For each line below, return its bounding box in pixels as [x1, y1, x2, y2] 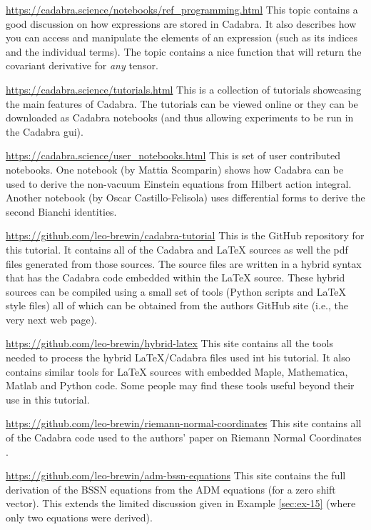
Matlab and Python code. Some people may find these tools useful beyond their [6, 378, 355, 393]
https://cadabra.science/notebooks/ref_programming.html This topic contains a [6, 2, 358, 16]
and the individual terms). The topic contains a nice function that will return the [6, 44, 362, 59]
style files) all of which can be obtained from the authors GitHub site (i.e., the [6, 298, 348, 313]
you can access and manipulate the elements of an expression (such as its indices [6, 30, 357, 45]
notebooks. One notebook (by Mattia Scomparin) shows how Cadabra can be [6, 161, 344, 176]
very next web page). [6, 311, 97, 326]
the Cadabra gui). [6, 124, 83, 139]
